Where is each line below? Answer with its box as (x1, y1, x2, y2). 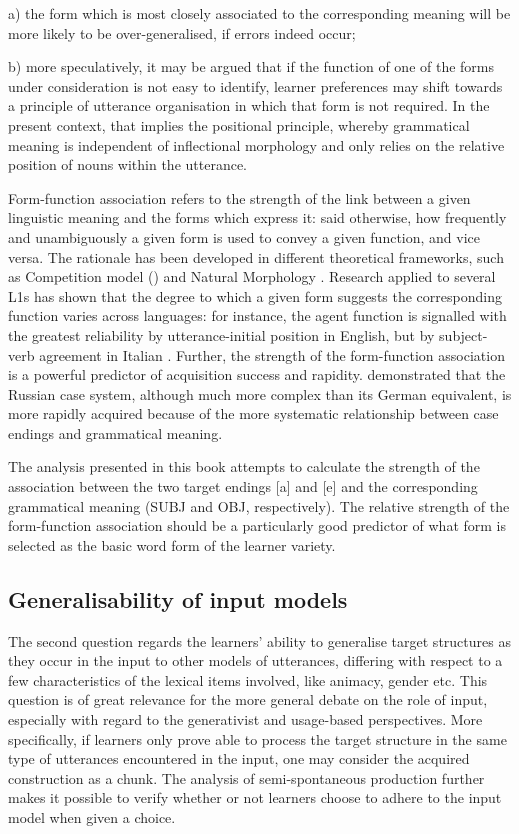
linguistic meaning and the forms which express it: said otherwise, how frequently (8, 207, 507, 228)
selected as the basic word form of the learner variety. (8, 534, 336, 555)
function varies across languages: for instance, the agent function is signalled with (8, 305, 507, 326)
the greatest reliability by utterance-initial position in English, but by (8, 324, 435, 345)
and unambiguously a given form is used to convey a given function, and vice (8, 226, 481, 247)
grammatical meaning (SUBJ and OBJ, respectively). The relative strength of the (8, 495, 510, 516)
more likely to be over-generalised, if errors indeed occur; (8, 22, 356, 43)
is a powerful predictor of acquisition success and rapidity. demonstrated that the (8, 364, 506, 385)
